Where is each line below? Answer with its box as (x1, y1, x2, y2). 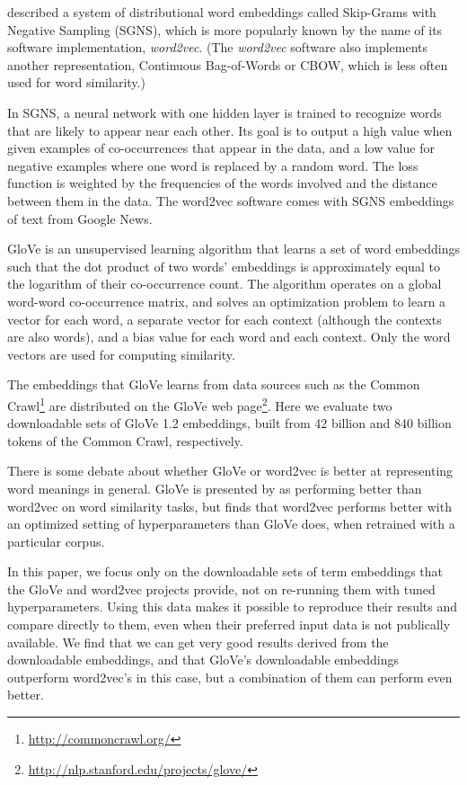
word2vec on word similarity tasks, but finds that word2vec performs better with (7, 496, 452, 515)
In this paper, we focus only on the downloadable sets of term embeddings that (7, 562, 444, 581)
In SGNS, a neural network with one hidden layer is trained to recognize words (7, 103, 442, 121)
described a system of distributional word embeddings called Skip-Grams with (7, 3, 436, 21)
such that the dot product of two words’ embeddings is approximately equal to (7, 256, 440, 275)
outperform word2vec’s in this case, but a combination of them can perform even (7, 667, 453, 686)
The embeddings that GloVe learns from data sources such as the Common (7, 375, 420, 394)
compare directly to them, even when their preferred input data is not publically (7, 615, 451, 634)
